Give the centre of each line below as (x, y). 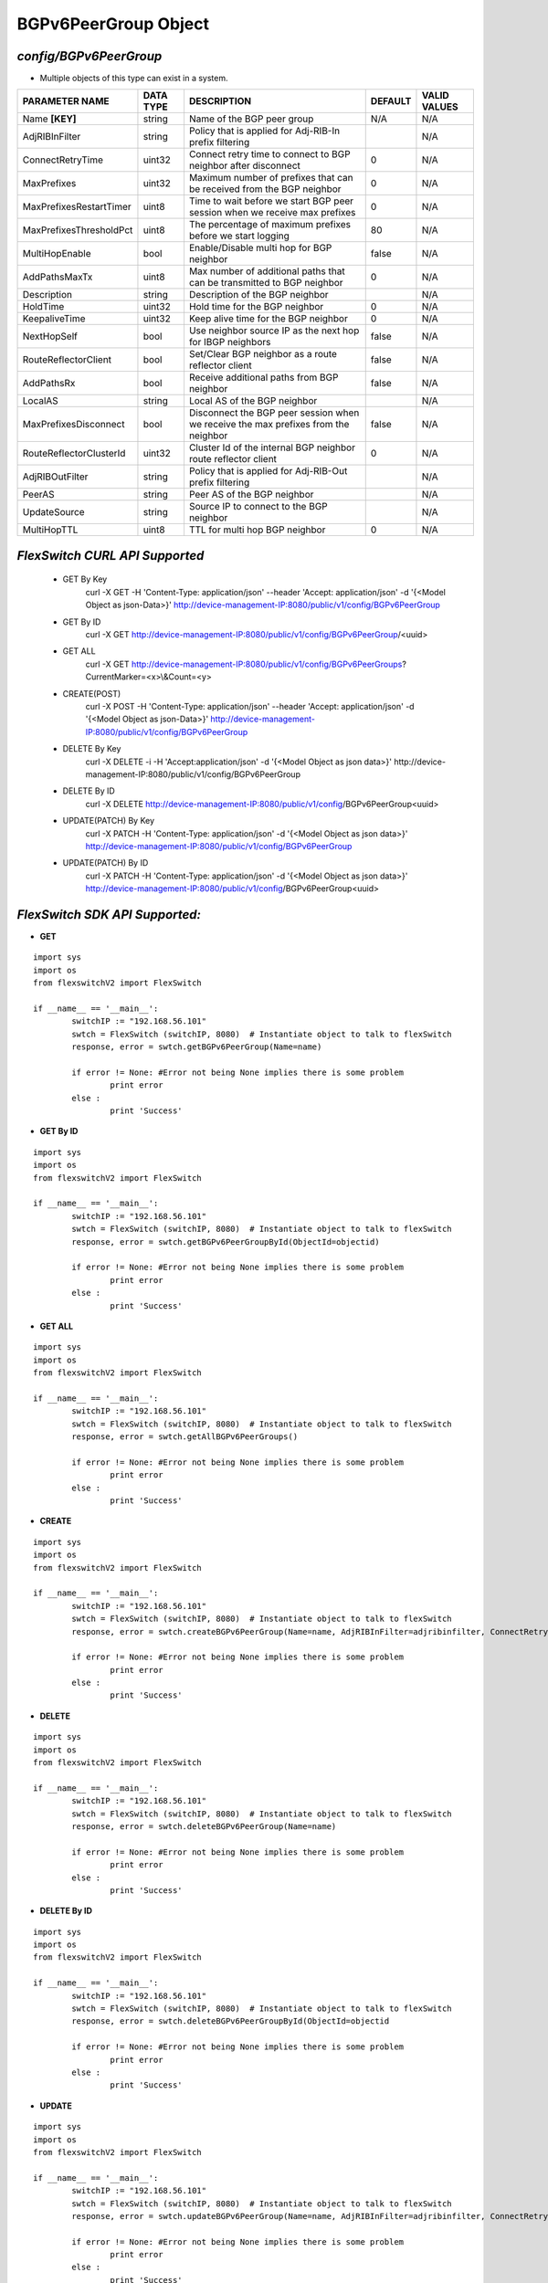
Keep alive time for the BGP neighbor (269, 319)
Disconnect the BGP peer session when (274, 413)
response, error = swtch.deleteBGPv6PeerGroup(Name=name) (204, 1826)
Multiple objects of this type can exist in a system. (134, 79)
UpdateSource (54, 512)
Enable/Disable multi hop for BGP (260, 248)
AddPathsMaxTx (58, 277)
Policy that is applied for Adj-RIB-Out (268, 471)
